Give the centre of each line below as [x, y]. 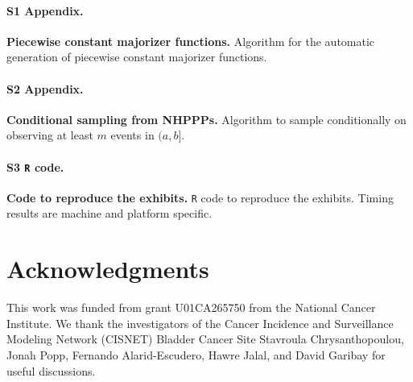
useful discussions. [51, 370]
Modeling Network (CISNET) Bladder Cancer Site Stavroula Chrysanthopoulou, [205, 339]
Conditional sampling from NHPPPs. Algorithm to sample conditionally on [206, 119]
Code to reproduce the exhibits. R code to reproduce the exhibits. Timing [200, 197]
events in [132, 135]
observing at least [50, 135]
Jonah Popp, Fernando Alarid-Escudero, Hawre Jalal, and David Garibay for [196, 354]
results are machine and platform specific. [109, 213]
